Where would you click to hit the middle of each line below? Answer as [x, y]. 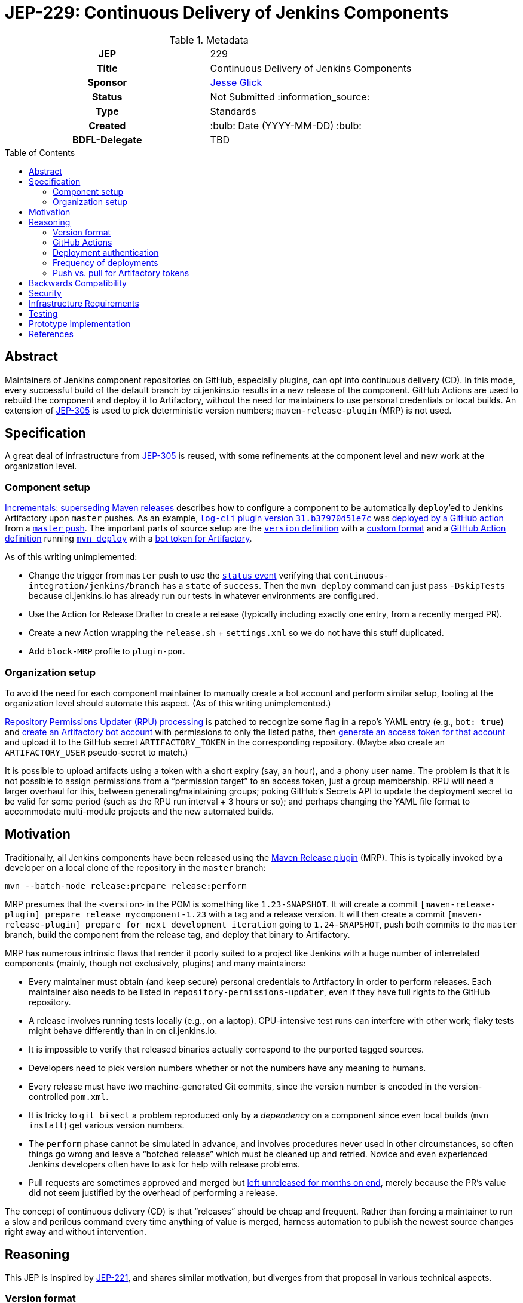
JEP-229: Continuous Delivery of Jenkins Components [227, 13]
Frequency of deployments [105, 262]
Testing [43, 313]
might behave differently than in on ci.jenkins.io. [123, 1030]
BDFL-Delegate [107, 140]
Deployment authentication [106, 252]
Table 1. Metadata [209, 40]
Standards [233, 111]
